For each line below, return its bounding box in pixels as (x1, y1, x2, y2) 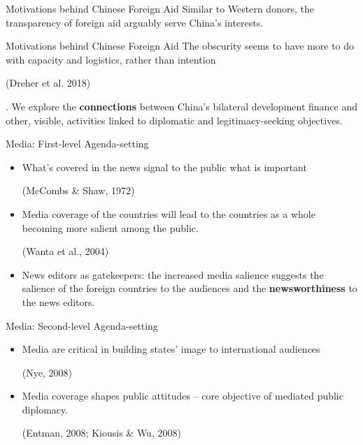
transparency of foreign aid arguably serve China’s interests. (6, 15, 264, 29)
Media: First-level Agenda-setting (6, 136, 149, 151)
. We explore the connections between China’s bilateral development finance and (6, 99, 358, 113)
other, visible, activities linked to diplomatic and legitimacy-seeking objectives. (6, 112, 343, 127)
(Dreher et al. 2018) (6, 75, 91, 90)
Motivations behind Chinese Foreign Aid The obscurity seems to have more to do (6, 38, 355, 53)
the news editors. (22, 294, 95, 309)
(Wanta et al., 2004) (22, 244, 109, 258)
